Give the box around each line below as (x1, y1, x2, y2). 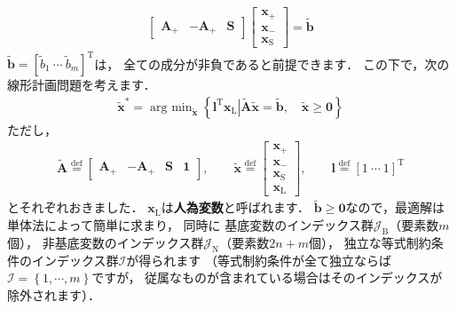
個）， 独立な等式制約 (309, 233, 431, 251)
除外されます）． (7, 285, 100, 304)
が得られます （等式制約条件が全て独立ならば (126, 250, 391, 269)
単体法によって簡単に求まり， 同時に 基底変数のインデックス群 (7, 216, 374, 234)
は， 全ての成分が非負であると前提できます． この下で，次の (94, 54, 450, 72)
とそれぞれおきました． (7, 198, 144, 217)
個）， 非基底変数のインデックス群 (7, 233, 204, 251)
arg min (150, 100, 193, 114)
